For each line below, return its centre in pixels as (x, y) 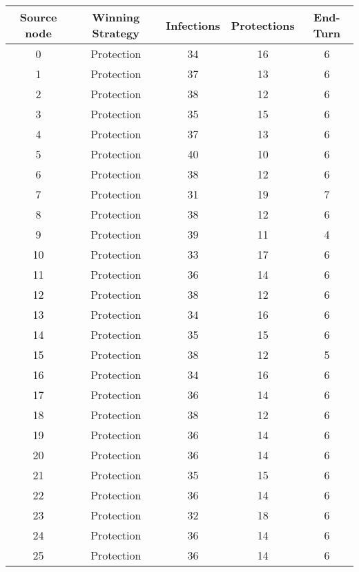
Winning (116, 17)
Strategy (116, 33)
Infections (193, 25)
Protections (263, 25)
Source (38, 17)
